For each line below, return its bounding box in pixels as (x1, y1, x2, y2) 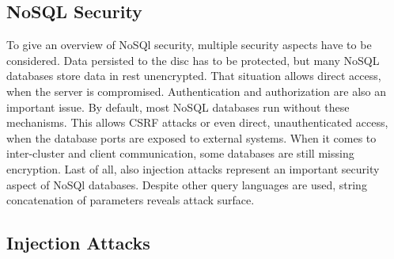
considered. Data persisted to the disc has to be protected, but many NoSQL (6, 51, 380, 68)
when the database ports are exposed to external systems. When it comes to (6, 129, 377, 146)
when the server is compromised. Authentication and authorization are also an (6, 82, 387, 99)
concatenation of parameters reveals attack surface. (6, 192, 255, 208)
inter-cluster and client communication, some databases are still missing (6, 145, 354, 162)
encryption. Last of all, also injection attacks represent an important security (6, 160, 380, 177)
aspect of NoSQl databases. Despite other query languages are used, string (6, 176, 367, 192)
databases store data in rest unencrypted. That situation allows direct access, (6, 67, 381, 84)
